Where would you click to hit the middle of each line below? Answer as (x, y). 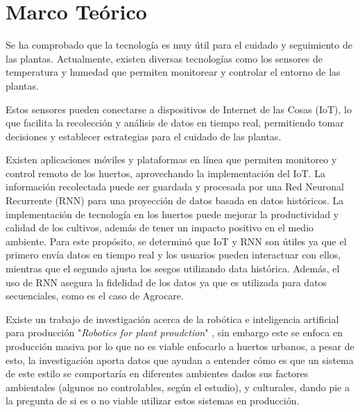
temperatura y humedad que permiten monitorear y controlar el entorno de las (173, 72)
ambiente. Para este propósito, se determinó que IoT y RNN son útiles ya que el (176, 241)
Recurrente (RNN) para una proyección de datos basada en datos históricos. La (175, 200)
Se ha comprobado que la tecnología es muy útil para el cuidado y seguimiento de (179, 45)
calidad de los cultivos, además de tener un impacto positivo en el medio (160, 228)
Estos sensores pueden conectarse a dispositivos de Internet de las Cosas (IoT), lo (179, 109)
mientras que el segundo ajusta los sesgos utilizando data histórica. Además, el (173, 269)
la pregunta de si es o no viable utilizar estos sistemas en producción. (153, 401)
